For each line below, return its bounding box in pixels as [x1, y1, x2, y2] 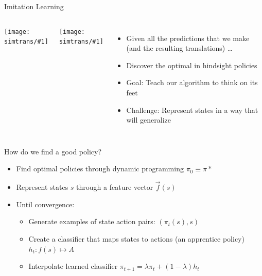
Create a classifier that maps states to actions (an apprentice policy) [28, 233, 244, 244]
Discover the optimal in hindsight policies [126, 60, 257, 70]
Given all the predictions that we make [126, 32, 250, 43]
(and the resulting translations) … [126, 43, 233, 53]
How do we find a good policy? [4, 146, 101, 156]
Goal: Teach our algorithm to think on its [126, 77, 258, 88]
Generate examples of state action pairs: [28, 216, 155, 227]
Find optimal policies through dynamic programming [16, 163, 184, 174]
